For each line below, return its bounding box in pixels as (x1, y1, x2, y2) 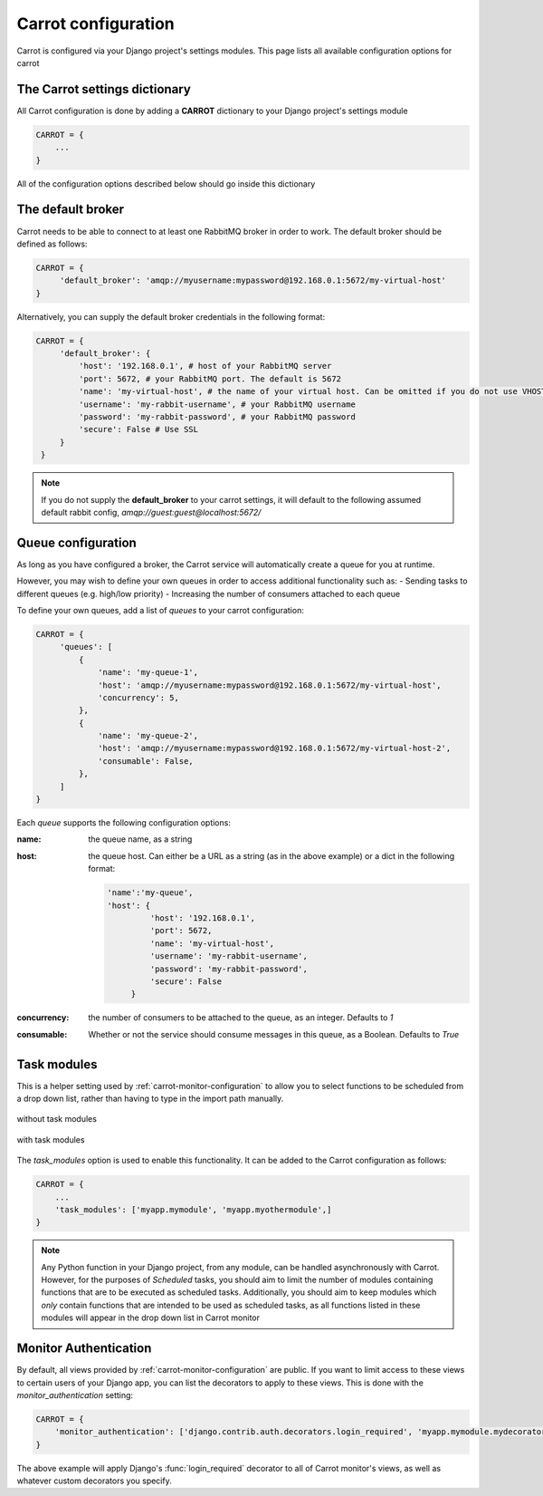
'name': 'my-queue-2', (98, 730, 199, 741)
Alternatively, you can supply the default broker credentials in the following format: (16, 311, 326, 322)
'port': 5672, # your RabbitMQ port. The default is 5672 (78, 373, 342, 384)
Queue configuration (16, 535, 138, 550)
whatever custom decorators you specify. (16, 1475, 172, 1486)
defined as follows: (16, 238, 88, 249)
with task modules (16, 1134, 85, 1145)
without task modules (16, 1114, 97, 1124)
